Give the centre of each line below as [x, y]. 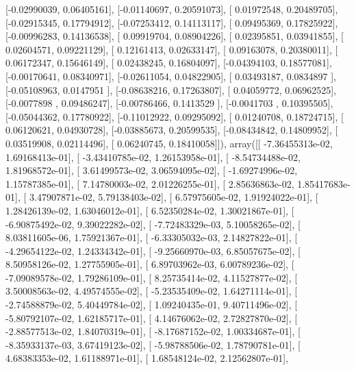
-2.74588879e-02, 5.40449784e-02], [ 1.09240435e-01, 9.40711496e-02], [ [152, 305]
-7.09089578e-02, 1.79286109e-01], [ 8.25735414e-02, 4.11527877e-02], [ [152, 277]
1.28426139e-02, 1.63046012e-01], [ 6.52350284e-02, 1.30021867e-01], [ [150, 210]
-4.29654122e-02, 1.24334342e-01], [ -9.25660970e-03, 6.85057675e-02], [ [153, 250]
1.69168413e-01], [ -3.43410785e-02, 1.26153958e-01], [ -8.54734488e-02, [153, 157]
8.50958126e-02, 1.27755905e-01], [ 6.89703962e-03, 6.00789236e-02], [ [150, 264]
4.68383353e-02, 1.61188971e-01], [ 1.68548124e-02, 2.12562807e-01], [147, 358]
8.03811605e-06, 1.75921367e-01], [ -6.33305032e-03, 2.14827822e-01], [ [152, 237]
